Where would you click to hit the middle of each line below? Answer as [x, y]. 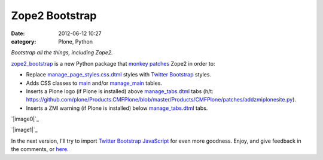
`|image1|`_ [25, 130]
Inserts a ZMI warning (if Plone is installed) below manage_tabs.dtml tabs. [117, 108]
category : [24, 41]
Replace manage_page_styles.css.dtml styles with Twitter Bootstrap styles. [119, 75]
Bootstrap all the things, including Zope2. [62, 53]
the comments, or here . [40, 149]
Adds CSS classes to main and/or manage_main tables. [94, 83]
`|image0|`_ [25, 119]
